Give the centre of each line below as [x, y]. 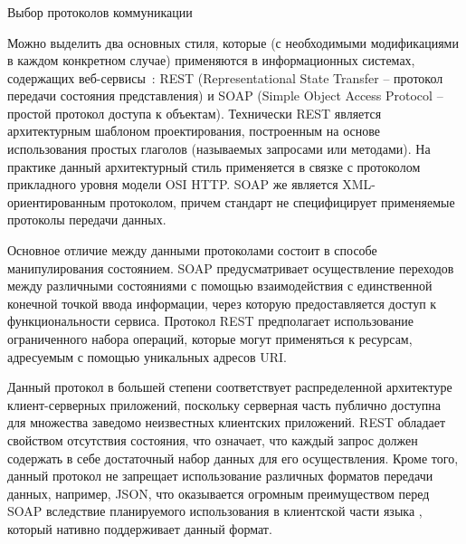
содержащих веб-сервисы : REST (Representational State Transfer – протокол [225, 77]
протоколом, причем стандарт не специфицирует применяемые [282, 201]
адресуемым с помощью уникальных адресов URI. [147, 356]
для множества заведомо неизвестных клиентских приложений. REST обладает [227, 422]
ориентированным [57, 201]
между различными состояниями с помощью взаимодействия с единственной [220, 286]
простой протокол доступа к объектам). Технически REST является [195, 113]
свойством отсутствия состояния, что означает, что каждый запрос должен [213, 439]
